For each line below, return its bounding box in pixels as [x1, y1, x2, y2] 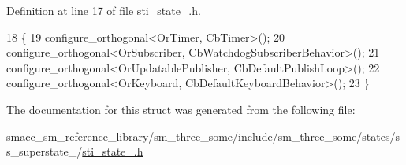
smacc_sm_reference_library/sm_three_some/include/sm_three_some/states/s [6, 127, 400, 144]
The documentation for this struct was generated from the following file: [6, 101, 356, 117]
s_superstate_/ [6, 143, 83, 159]
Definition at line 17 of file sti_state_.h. [6, 2, 201, 18]
